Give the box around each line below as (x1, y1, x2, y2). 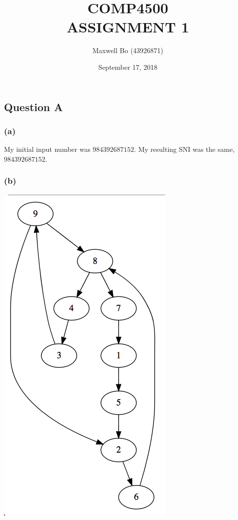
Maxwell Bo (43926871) (92, 45, 164, 56)
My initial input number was (4, 144, 90, 154)
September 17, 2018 (98, 61, 157, 72)
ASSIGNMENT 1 (66, 17, 189, 37)
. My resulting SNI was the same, (134, 144, 235, 154)
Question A (4, 99, 63, 114)
